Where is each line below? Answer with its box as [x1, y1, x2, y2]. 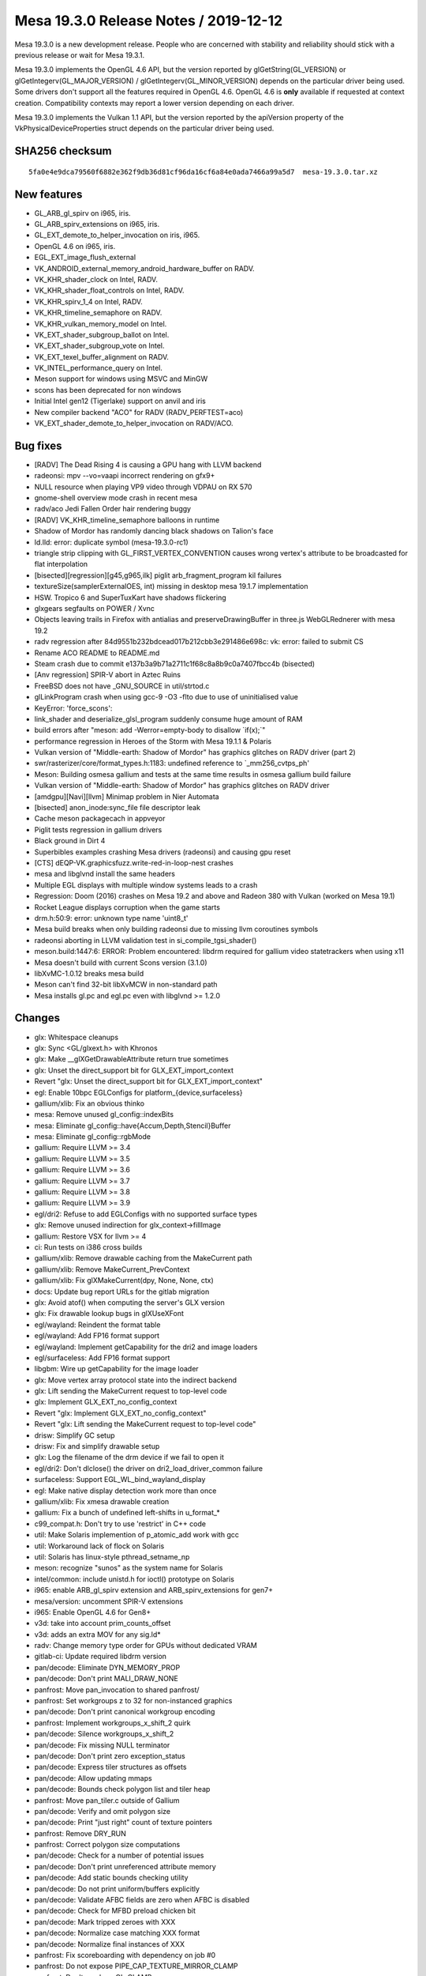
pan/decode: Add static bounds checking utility [34, 1873, 189, 1883]
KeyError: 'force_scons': [34, 703, 113, 713]
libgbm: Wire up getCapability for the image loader [34, 1364, 199, 1374]
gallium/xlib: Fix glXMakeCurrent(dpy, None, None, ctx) [34, 1276, 215, 1285]
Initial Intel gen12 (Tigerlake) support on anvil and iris [34, 396, 207, 406]
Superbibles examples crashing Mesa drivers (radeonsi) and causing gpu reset [34, 847, 291, 857]
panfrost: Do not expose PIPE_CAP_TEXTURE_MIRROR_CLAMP [34, 1961, 238, 1971]
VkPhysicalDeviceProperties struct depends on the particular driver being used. [14, 123, 275, 134]
